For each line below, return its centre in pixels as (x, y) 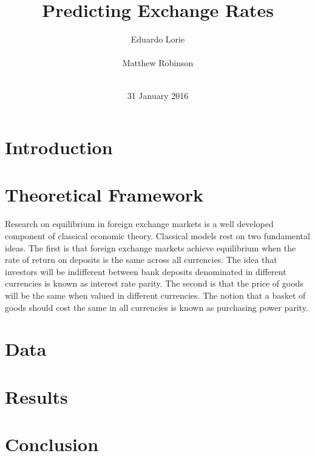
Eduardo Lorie (158, 39)
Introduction (59, 147)
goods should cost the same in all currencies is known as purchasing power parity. (157, 307)
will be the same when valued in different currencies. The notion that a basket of (155, 295)
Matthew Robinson (158, 63)
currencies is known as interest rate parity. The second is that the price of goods (154, 283)
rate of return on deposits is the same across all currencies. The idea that (141, 260)
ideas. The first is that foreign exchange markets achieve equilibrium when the (151, 247)
